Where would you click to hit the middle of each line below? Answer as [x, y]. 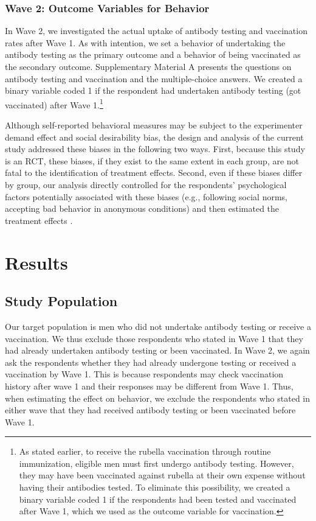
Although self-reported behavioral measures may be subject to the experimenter [154, 125]
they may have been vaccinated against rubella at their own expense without [162, 475]
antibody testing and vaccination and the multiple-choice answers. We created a [154, 78]
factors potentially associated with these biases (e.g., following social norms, [146, 196]
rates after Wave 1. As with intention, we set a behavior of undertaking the [145, 42]
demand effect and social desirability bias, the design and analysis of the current [154, 137]
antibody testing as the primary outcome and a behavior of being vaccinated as [153, 54]
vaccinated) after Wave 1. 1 [54, 103]
